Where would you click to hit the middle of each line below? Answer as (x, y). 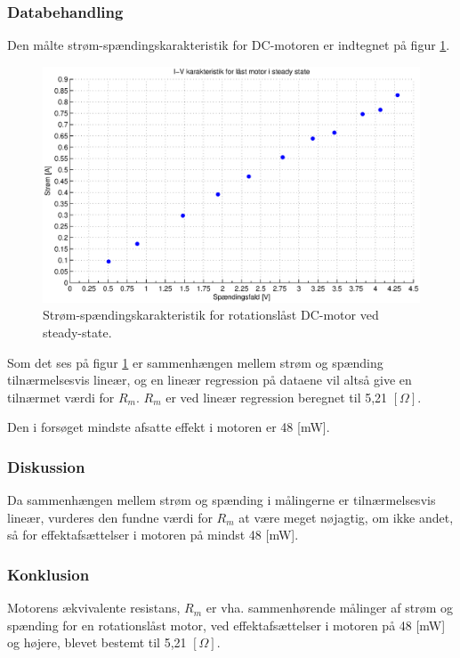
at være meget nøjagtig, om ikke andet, (346, 517)
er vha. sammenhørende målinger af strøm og (329, 608)
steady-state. (77, 332)
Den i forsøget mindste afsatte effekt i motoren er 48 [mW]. (169, 427)
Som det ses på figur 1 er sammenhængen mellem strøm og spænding (195, 362)
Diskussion (46, 466)
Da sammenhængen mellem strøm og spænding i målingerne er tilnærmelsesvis (222, 500)
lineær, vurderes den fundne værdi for (110, 517)
